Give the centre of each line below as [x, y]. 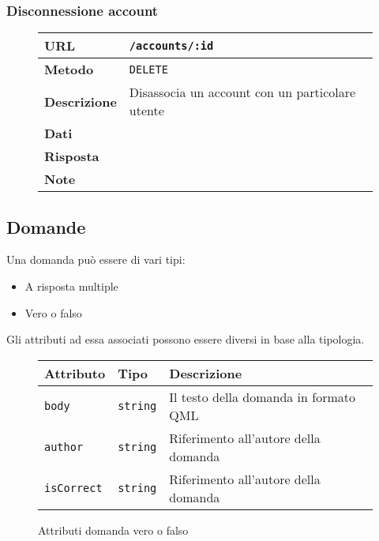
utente [146, 111]
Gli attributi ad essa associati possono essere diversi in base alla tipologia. [186, 339]
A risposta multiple [71, 286]
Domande [46, 226]
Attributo [75, 373]
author [64, 447]
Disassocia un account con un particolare [242, 92]
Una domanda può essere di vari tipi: [96, 259]
